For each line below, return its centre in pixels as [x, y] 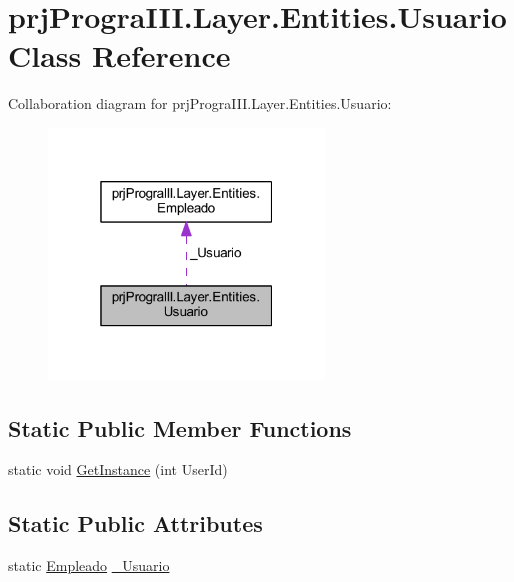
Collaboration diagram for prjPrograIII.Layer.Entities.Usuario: [200, 103]
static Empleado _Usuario [89, 565]
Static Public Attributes [135, 523]
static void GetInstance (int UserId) [118, 469]
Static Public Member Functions [180, 427]
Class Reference [119, 55]
